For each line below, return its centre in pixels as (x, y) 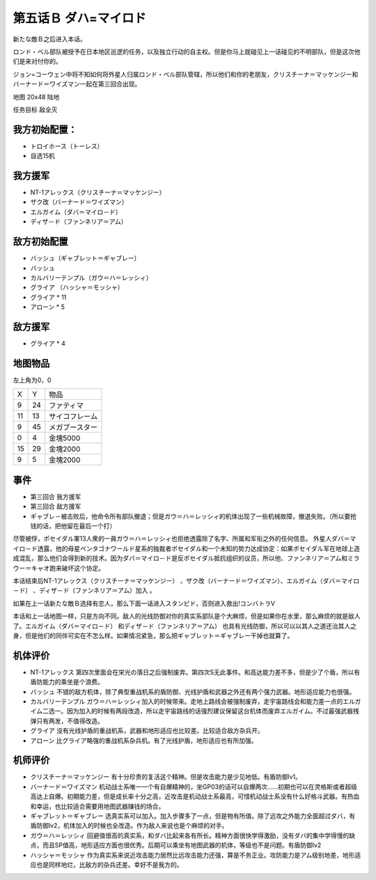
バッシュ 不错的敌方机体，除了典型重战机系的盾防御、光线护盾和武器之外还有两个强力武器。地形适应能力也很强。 (193, 692)
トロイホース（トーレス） (67, 146)
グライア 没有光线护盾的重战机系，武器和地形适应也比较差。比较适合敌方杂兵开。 (147, 731)
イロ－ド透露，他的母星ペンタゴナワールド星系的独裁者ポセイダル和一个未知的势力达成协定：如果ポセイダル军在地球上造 (186, 548)
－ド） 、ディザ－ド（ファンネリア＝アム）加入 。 (84, 590)
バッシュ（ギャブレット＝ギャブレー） (85, 258)
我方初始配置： (45, 129)
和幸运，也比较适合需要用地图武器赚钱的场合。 (97, 806)
